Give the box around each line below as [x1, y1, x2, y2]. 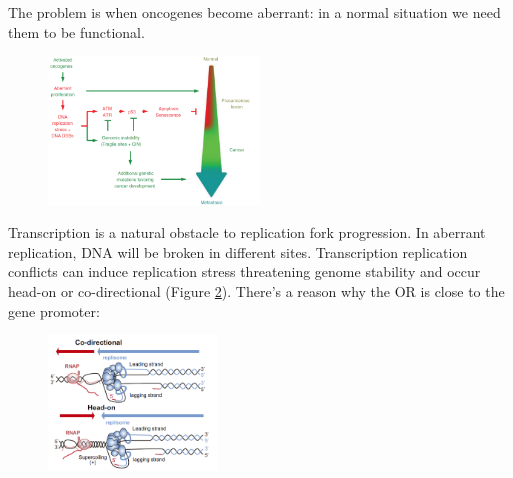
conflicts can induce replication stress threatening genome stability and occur [8, 261, 481, 282]
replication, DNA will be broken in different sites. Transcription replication [8, 241, 468, 262]
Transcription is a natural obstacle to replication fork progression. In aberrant [8, 222, 486, 243]
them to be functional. [8, 21, 145, 42]
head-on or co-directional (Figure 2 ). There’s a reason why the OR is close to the [8, 281, 505, 302]
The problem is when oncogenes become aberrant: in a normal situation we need [8, 2, 501, 22]
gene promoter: [8, 300, 100, 321]
